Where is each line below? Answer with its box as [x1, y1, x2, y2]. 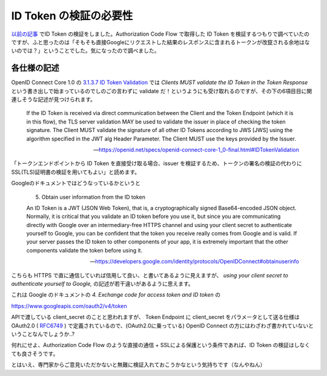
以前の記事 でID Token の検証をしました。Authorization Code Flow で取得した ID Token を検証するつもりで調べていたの [11, 30, 310, 38]
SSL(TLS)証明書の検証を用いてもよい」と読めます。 [11, 168, 140, 176]
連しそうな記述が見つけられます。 [11, 96, 96, 103]
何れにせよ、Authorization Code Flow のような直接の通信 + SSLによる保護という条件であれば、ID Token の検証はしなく [11, 341, 310, 349]
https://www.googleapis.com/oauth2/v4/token [11, 302, 127, 309]
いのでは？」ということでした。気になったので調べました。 [11, 47, 160, 54]
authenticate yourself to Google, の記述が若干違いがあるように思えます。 [11, 280, 194, 288]
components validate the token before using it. [26, 246, 142, 254]
